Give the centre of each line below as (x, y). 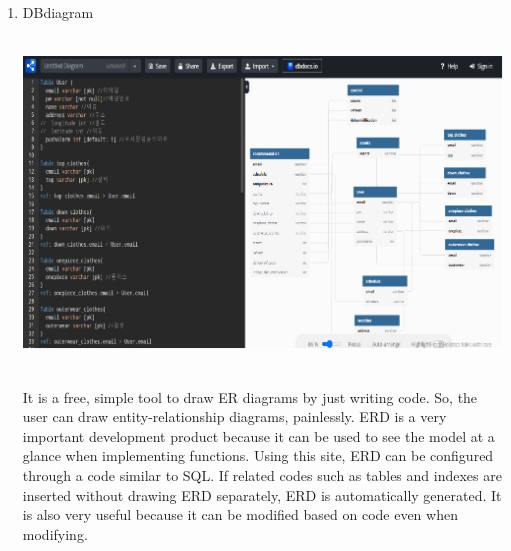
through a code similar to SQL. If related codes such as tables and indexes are (262, 474)
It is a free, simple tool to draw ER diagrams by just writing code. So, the (250, 396)
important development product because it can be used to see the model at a (258, 435)
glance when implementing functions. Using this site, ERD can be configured (258, 455)
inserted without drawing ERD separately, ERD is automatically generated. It (262, 494)
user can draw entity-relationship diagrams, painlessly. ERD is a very (234, 416)
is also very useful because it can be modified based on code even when (240, 514)
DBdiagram (58, 12)
